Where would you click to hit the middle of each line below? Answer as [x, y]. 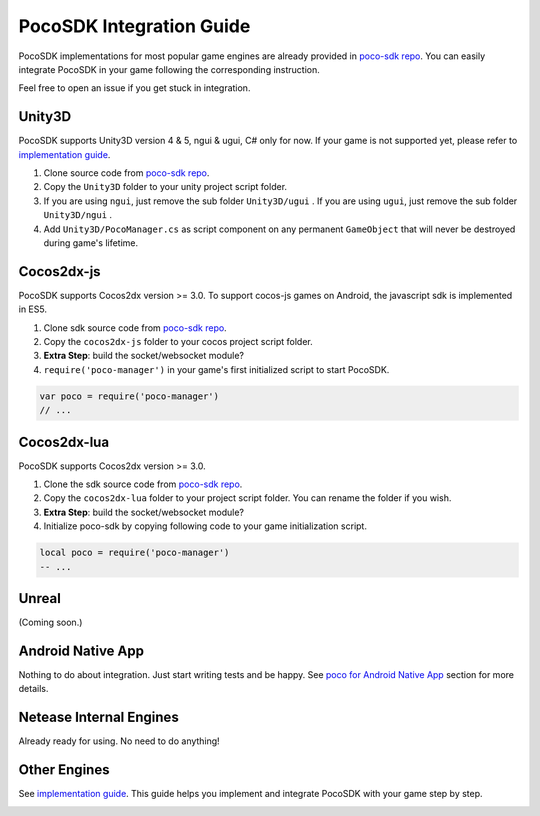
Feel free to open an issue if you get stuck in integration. [134, 88]
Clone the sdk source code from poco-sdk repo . [143, 484]
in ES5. [32, 309]
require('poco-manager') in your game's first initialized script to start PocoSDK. [216, 369]
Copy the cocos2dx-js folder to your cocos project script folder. [178, 342]
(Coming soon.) [50, 622]
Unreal [40, 598]
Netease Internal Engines [98, 717]
